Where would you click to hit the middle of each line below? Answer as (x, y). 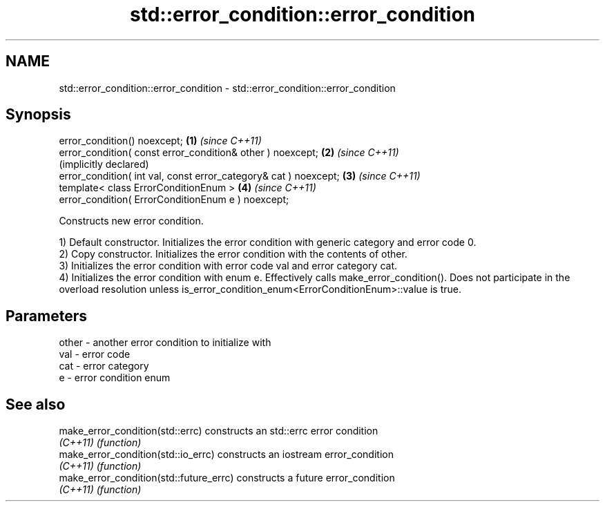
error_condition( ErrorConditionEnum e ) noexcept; (174, 200)
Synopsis (38, 115)
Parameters (46, 316)
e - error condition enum (115, 378)
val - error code (95, 354)
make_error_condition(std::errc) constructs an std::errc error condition (219, 431)
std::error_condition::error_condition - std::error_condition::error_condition (227, 88)
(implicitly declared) (104, 164)
